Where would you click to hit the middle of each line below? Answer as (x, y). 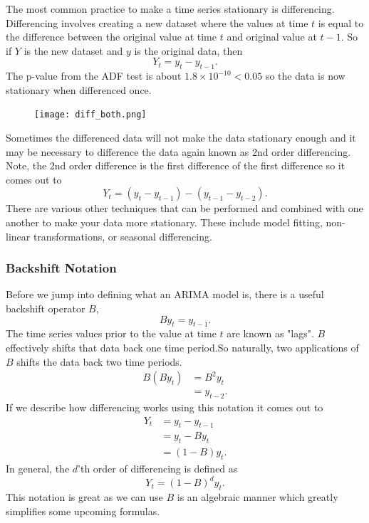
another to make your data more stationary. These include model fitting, (164, 222)
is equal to (341, 22)
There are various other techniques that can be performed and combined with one (184, 208)
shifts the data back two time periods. (99, 361)
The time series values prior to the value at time (111, 333)
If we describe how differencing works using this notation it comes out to (165, 407)
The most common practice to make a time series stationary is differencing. (170, 9)
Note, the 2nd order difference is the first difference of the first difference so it (176, 165)
